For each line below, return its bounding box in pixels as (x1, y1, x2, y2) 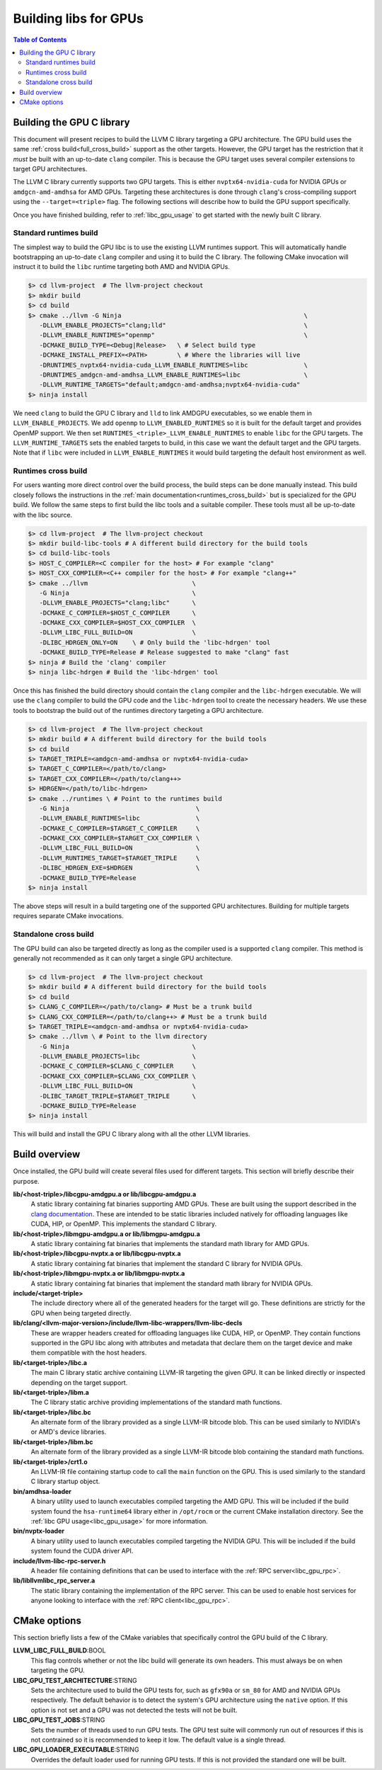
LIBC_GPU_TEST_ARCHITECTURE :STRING (13, 1676, 137, 1684)
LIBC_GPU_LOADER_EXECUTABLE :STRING (13, 1745, 139, 1754)
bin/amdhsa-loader (13, 1487, 72, 1495)
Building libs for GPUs (13, 11, 144, 26)
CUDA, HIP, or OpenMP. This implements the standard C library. (30, 1220, 217, 1228)
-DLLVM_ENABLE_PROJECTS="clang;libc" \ (39, 599, 196, 607)
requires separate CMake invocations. (13, 912, 124, 920)
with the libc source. (13, 510, 73, 519)
